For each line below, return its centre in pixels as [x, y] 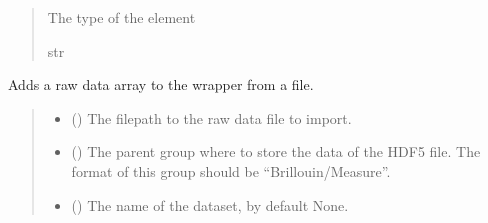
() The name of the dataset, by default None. [210, 204]
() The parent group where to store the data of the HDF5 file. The [276, 151]
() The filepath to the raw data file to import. [211, 117]
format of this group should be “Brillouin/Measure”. [231, 170]
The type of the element [121, 17]
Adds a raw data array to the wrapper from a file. [161, 84]
